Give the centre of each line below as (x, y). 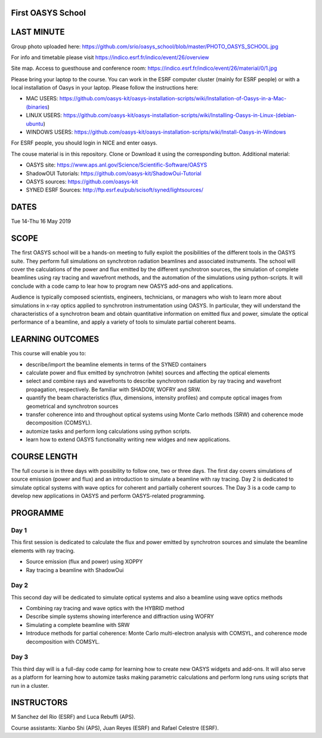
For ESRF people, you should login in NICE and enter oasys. (84, 143)
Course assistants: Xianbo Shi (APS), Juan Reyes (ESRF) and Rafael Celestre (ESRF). (115, 728)
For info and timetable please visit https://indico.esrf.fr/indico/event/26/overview (110, 57)
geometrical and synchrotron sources (72, 406)
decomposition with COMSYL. (63, 641)
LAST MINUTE (38, 32)
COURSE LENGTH (44, 456)
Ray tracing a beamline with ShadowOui (75, 570)
